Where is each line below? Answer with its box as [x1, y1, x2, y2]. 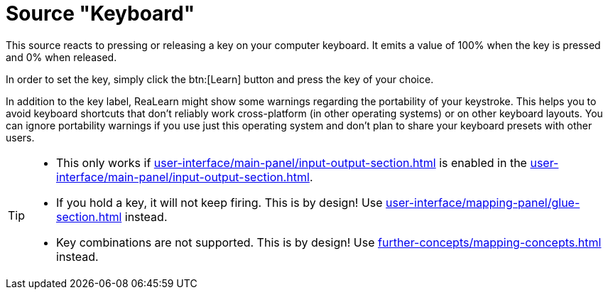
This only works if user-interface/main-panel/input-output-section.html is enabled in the [56, 155, 527, 170]
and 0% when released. [6, 50, 117, 63]
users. [6, 131, 35, 144]
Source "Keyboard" [6, 1, 195, 26]
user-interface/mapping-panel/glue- [386, 195, 580, 210]
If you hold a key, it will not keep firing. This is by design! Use [56, 195, 383, 210]
